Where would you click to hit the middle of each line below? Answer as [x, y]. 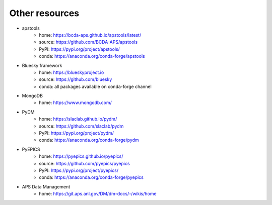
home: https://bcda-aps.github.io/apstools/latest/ [90, 35]
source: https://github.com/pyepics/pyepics [85, 163]
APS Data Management [46, 186]
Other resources [44, 13]
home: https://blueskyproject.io [72, 72]
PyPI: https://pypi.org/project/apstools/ [80, 49]
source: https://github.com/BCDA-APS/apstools [88, 42]
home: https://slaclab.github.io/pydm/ [78, 119]
